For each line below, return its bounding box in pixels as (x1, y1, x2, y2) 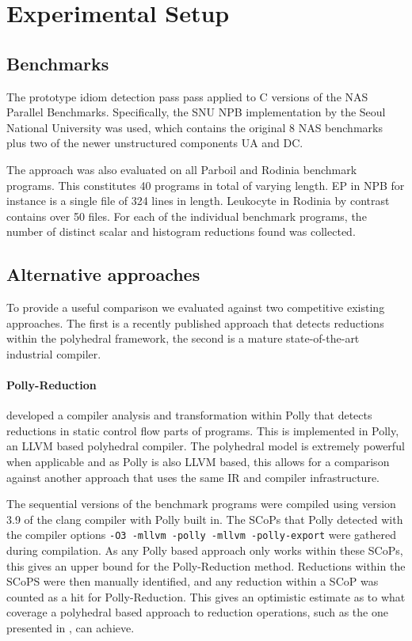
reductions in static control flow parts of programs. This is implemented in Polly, (6, 422, 399, 438)
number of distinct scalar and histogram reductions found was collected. (6, 223, 356, 240)
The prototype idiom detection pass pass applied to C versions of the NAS (6, 88, 368, 104)
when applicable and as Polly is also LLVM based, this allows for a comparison (6, 453, 390, 470)
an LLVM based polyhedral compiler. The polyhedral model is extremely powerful (6, 438, 405, 454)
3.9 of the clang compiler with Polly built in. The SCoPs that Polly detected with (6, 510, 403, 527)
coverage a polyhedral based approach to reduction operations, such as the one (6, 604, 388, 620)
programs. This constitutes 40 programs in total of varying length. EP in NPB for (6, 176, 405, 193)
